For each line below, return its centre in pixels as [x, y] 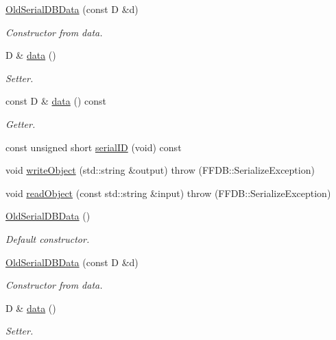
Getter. [21, 123]
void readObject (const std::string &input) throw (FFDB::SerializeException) [168, 193]
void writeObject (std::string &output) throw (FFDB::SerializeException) [160, 170]
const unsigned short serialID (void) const [94, 147]
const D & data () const [56, 101]
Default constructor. [48, 238]
